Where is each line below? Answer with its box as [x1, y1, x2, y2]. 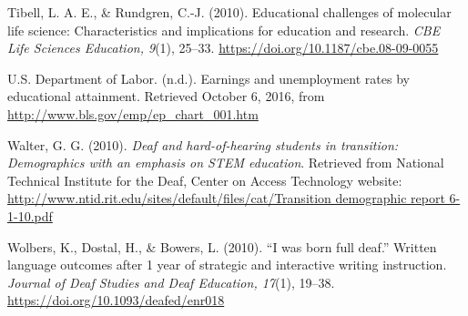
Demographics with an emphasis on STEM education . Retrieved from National [7, 153, 444, 172]
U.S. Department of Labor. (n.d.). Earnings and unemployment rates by [7, 68, 410, 87]
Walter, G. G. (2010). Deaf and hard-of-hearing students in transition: [7, 135, 399, 154]
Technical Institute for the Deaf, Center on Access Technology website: [7, 170, 402, 189]
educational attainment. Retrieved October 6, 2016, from [7, 87, 325, 106]
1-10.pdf [7, 206, 53, 225]
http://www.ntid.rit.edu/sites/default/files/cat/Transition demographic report [7, 189, 445, 208]
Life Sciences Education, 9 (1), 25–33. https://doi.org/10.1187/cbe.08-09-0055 [7, 38, 439, 57]
